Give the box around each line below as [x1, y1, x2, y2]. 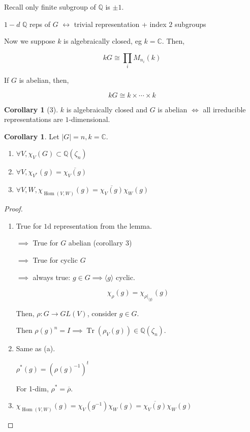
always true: [33, 271, 71, 282]
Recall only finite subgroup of [4, 2, 96, 12]
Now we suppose [4, 36, 55, 46]
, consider [87, 307, 117, 318]
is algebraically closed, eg [64, 36, 142, 46]
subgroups [174, 18, 206, 29]
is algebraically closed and [66, 104, 148, 114]
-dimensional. [69, 114, 110, 125]
